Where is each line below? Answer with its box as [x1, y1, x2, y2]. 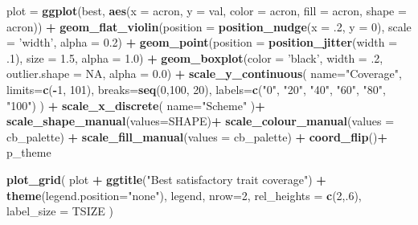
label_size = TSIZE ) [6, 202, 113, 219]
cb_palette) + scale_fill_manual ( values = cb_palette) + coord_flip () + [6, 128, 387, 145]
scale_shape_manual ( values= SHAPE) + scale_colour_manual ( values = [6, 112, 395, 129]
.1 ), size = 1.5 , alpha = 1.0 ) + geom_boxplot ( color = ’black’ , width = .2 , [6, 49, 383, 66]
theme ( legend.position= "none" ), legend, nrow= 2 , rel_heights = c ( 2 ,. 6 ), [6, 186, 362, 203]
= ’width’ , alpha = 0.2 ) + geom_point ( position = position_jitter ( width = [6, 34, 398, 51]
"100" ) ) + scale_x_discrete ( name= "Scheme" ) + [6, 96, 265, 113]
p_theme [6, 144, 51, 161]
